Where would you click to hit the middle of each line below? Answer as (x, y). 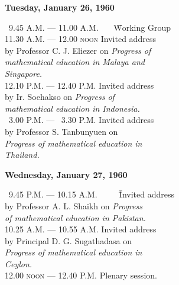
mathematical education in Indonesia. (72, 108)
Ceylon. (19, 263)
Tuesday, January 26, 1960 (60, 7)
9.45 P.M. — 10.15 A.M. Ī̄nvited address (92, 194)
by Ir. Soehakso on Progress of (60, 97)
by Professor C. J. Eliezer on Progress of (78, 50)
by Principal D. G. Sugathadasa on (68, 240)
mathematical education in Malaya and (75, 62)
